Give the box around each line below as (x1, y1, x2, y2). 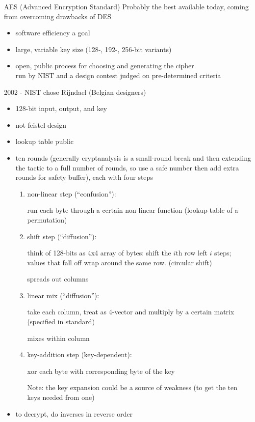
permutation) (27, 214, 67, 225)
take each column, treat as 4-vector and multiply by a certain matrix (27, 307, 234, 317)
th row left (176, 248, 207, 258)
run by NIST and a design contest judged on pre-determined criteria (15, 70, 221, 80)
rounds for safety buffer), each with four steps (15, 172, 153, 182)
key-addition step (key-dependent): (27, 349, 132, 360)
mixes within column (27, 333, 90, 343)
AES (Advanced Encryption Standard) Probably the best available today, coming (4, 1, 249, 11)
